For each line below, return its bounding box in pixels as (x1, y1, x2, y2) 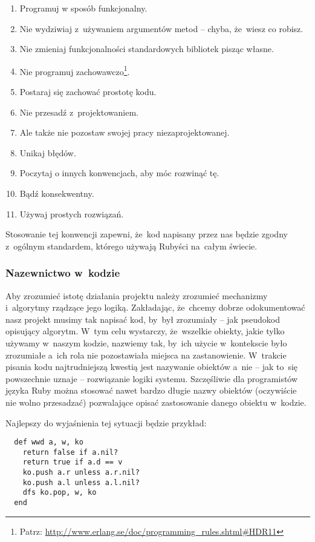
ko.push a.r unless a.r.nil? (22, 468, 140, 477)
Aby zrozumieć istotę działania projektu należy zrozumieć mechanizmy (5, 289, 268, 302)
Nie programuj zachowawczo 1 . (19, 63, 130, 78)
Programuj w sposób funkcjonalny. (19, 2, 148, 14)
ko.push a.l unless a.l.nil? (22, 478, 140, 487)
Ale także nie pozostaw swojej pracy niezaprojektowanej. (19, 126, 230, 139)
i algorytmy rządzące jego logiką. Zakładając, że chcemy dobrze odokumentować (5, 301, 305, 314)
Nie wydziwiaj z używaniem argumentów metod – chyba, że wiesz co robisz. (19, 22, 304, 35)
